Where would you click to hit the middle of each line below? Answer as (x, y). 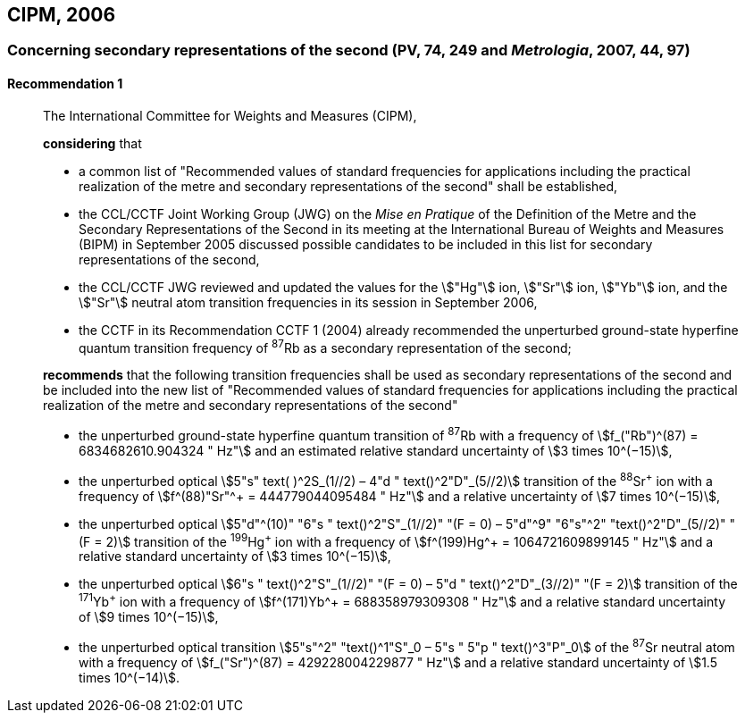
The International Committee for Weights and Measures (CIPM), (230, 115)
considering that (92, 143)
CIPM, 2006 (62, 15)
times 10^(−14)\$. (130, 677)
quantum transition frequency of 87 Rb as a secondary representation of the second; (325, 346)
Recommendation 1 (65, 84)
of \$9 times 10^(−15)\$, (149, 616)
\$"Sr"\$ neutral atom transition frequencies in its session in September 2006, (308, 302)
